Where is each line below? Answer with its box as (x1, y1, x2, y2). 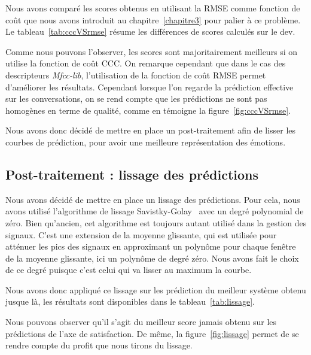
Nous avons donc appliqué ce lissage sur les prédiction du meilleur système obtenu (5, 283, 306, 296)
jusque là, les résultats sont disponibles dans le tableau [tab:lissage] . (5, 295, 255, 308)
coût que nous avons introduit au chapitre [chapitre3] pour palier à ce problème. (5, 13, 301, 26)
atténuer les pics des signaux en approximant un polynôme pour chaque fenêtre (5, 240, 296, 253)
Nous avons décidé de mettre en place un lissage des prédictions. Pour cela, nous (5, 193, 300, 205)
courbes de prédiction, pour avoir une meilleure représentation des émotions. (5, 135, 286, 148)
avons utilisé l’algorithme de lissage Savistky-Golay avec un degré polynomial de (5, 205, 304, 217)
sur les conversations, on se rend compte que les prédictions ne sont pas (5, 92, 267, 105)
